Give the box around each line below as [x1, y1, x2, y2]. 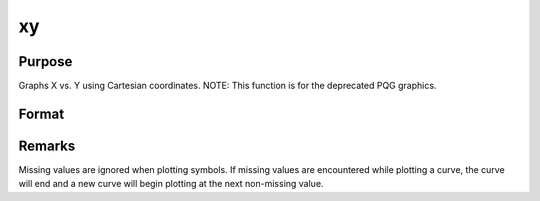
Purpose [18, 53, 73, 70]
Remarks [18, 137, 76, 154]
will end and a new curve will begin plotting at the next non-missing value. [18, 178, 324, 190]
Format [18, 105, 65, 122]
